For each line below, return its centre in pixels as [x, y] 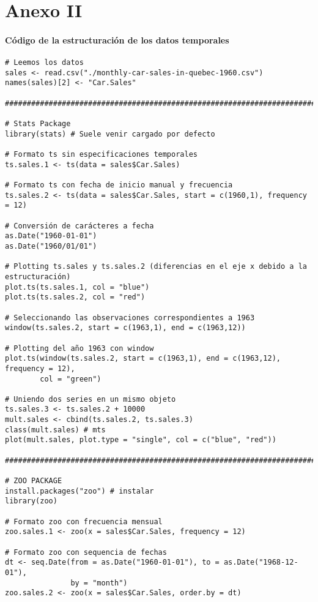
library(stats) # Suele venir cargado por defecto [110, 134]
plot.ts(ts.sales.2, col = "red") [75, 297]
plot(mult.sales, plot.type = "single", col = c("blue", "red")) [141, 440]
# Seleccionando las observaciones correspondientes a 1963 [130, 318]
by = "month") [99, 583]
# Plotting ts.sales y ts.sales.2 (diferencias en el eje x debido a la [156, 267]
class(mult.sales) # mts [55, 430]
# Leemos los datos [44, 63]
